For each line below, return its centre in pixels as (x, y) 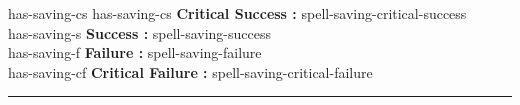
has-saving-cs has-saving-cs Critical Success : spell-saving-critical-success (237, 13)
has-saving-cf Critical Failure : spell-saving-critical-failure (190, 71)
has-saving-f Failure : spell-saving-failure (135, 52)
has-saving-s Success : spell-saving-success (139, 32)
